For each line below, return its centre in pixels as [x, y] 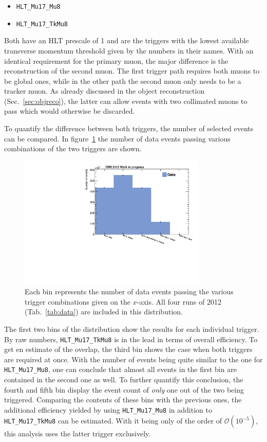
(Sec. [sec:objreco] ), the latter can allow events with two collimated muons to [126, 101]
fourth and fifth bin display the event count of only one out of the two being [124, 389]
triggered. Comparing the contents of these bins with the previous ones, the [123, 400]
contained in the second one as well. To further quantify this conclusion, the [124, 379]
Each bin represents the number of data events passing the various [129, 291]
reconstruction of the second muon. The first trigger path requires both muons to [132, 71]
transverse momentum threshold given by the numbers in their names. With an [129, 50]
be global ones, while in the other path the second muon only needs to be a [123, 81]
